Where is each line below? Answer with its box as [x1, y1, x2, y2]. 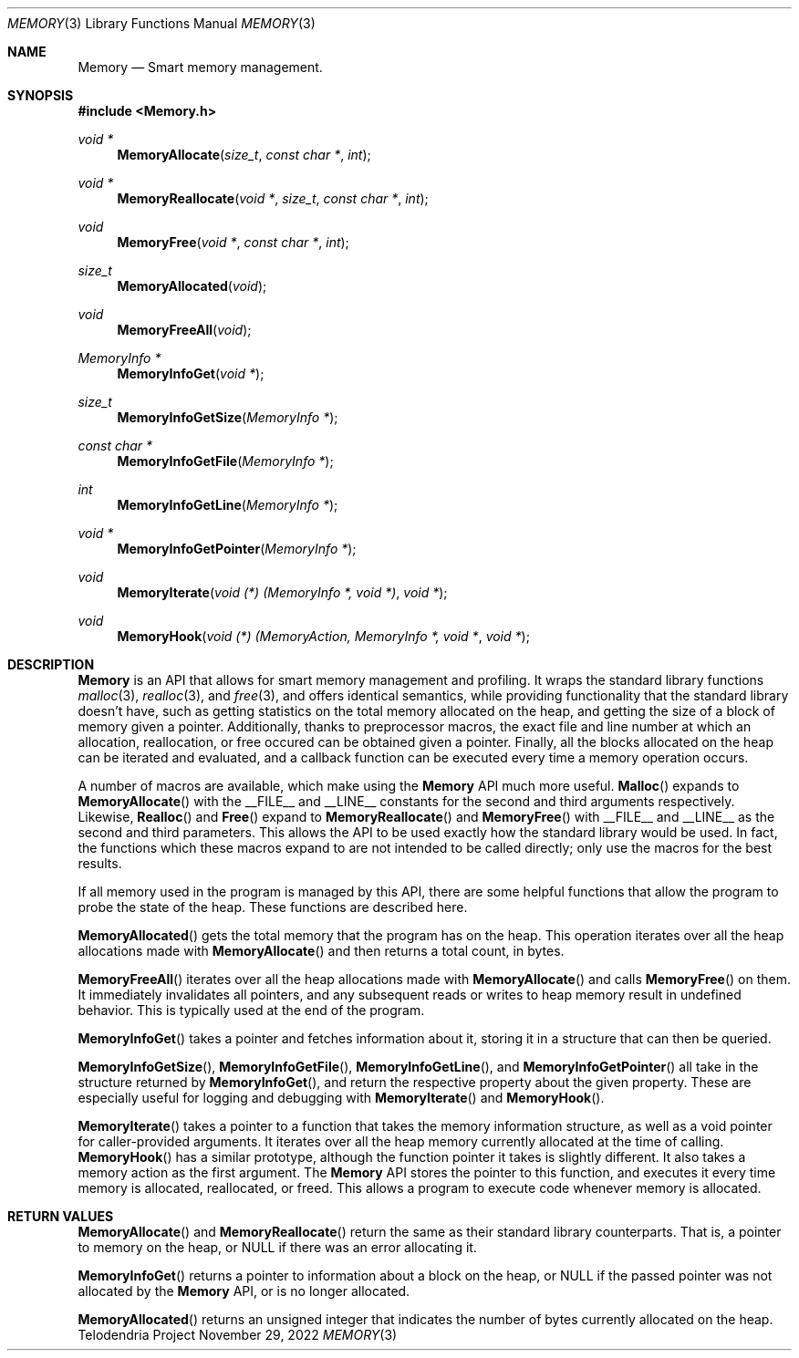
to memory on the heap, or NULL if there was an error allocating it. [78, 1239, 477, 1255]
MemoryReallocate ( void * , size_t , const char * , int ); [117, 191, 429, 206]
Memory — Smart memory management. [78, 59, 323, 75]
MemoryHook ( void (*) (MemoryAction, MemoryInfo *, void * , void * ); [117, 628, 530, 644]
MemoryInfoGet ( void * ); [117, 366, 265, 381]
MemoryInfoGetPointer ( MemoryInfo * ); [117, 541, 357, 556]
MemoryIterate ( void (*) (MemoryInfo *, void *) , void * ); [117, 585, 448, 600]
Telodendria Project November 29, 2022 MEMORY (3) [78, 1327, 398, 1342]
